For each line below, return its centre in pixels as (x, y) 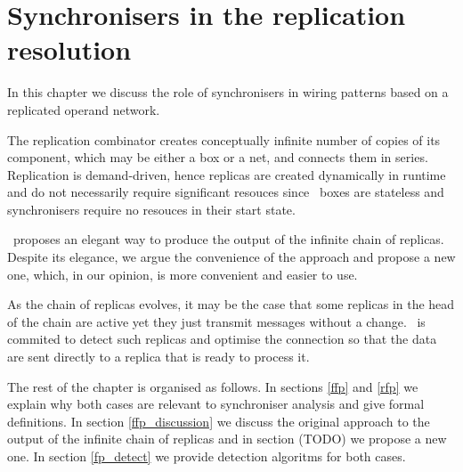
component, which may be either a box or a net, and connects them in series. (218, 157)
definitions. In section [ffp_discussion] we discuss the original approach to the (219, 421)
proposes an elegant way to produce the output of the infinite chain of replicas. (228, 239)
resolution (69, 49)
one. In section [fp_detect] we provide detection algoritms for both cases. (207, 456)
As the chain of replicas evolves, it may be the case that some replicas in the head (231, 304)
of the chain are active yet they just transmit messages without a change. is (216, 321)
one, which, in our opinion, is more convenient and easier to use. (183, 274)
